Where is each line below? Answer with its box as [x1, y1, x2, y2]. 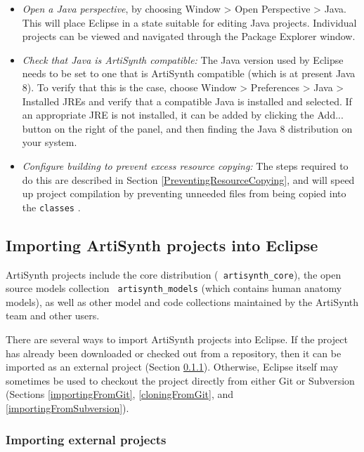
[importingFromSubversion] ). [6, 401, 129, 416]
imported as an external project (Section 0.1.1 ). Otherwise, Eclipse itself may [6, 359, 339, 374]
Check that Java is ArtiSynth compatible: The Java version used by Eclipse [22, 52, 344, 67]
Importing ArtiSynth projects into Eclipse [6, 234, 318, 255]
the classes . [22, 199, 81, 214]
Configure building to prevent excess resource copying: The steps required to [22, 158, 349, 173]
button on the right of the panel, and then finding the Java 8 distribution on [22, 121, 353, 135]
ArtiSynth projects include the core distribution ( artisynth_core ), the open [6, 267, 342, 281]
